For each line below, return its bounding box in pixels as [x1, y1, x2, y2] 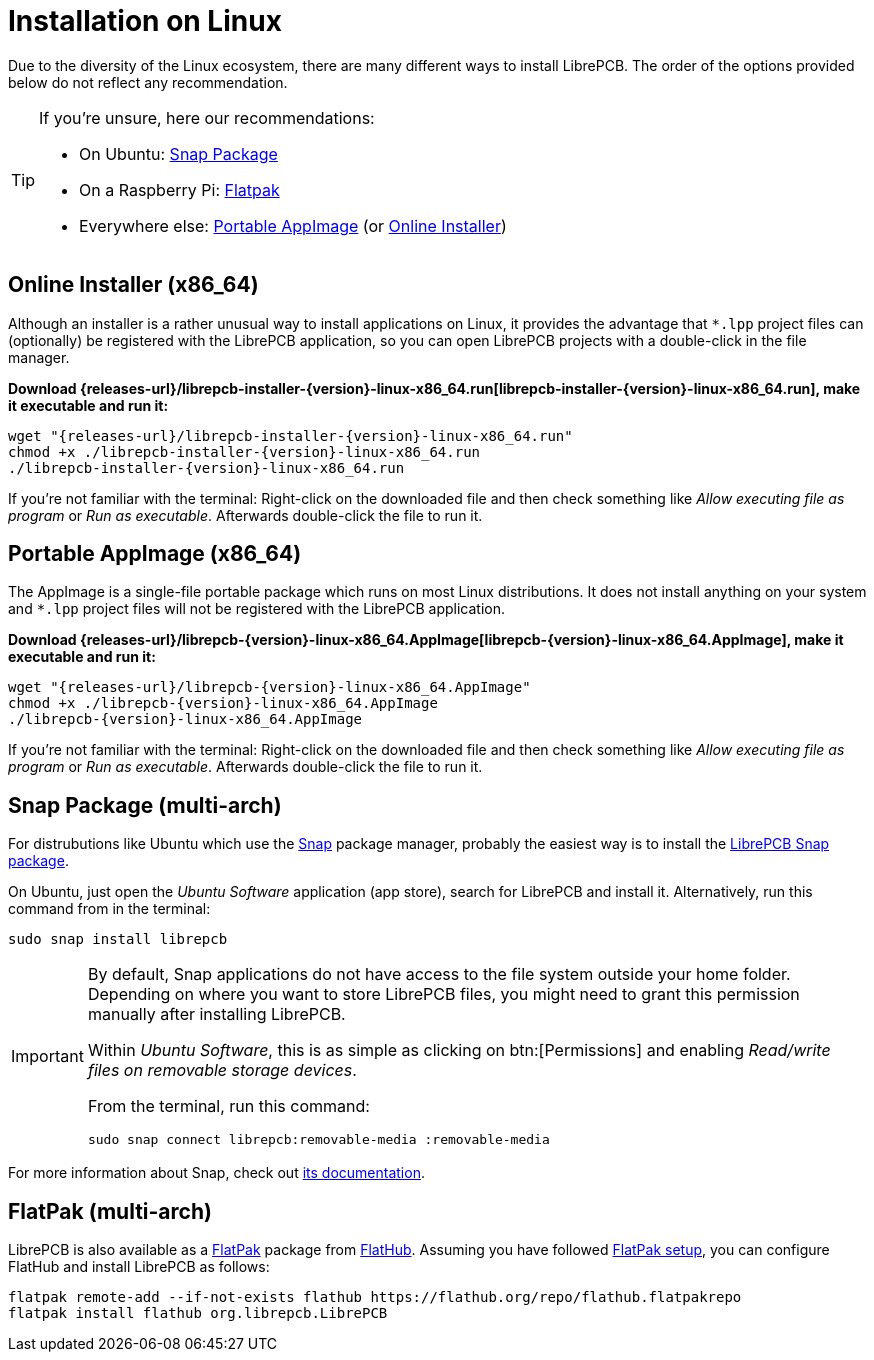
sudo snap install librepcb [8, 931, 228, 948]
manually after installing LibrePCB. [87, 1004, 346, 1025]
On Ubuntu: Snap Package [79, 143, 278, 164]
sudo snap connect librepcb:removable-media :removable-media [87, 1132, 550, 1148]
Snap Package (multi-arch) [8, 792, 282, 818]
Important [11, 1045, 84, 1066]
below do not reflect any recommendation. [8, 73, 288, 91]
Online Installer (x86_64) [8, 272, 259, 298]
